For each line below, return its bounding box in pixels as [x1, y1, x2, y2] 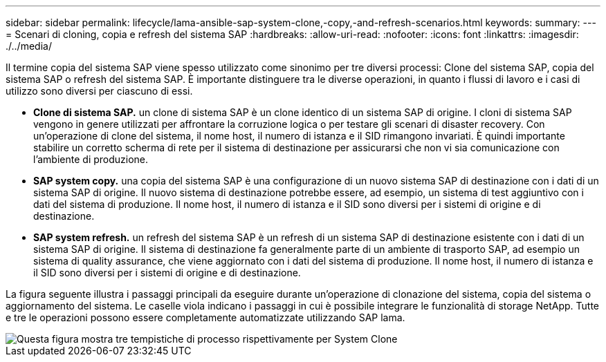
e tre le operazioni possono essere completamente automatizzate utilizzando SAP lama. [6, 312, 405, 323]
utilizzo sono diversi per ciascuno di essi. [6, 85, 193, 97]
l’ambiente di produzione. [33, 153, 149, 165]
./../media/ [6, 40, 52, 52]
